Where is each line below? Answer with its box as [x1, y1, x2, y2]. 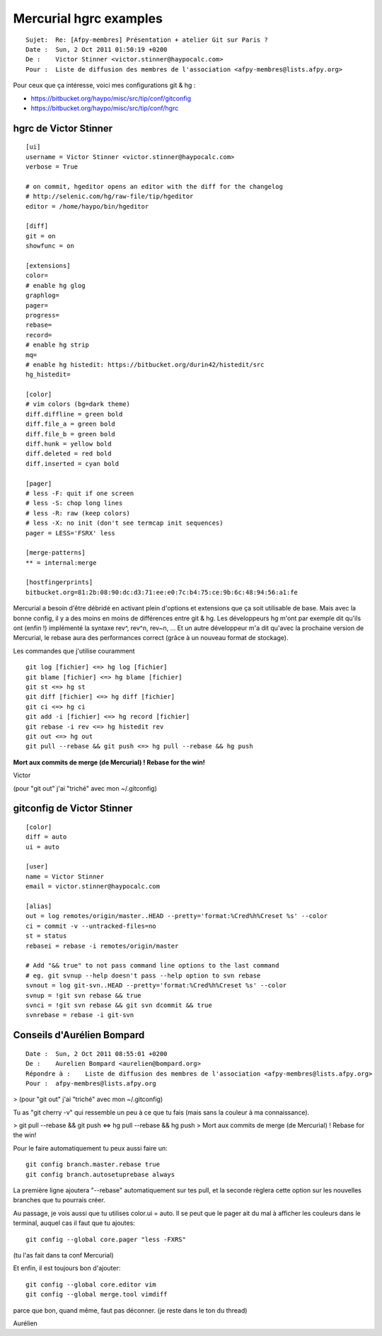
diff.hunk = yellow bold [25, 440, 112, 448]
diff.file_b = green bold [25, 430, 116, 438]
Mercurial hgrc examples [13, 11, 163, 26]
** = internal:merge [25, 559, 97, 567]
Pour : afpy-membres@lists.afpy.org [25, 1079, 157, 1087]
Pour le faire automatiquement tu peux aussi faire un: [13, 1144, 168, 1152]
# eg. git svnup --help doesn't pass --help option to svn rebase [25, 971, 261, 980]
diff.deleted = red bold [25, 450, 112, 458]
